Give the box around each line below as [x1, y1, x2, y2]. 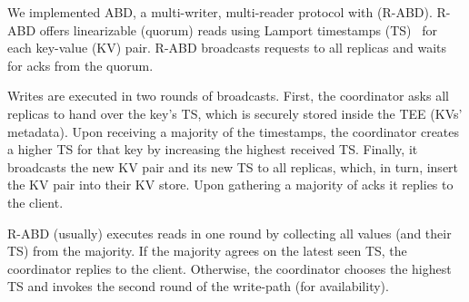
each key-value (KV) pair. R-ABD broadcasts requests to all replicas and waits [7, 38, 446, 57]
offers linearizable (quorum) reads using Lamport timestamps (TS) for [39, 20, 437, 39]
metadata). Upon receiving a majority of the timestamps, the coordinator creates [7, 122, 460, 141]
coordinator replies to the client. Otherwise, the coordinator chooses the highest [7, 258, 452, 278]
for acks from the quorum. [7, 55, 154, 74]
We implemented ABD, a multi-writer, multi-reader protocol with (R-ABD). [7, 3, 433, 21]
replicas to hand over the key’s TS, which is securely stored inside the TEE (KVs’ [7, 103, 463, 122]
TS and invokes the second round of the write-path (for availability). [7, 277, 389, 296]
